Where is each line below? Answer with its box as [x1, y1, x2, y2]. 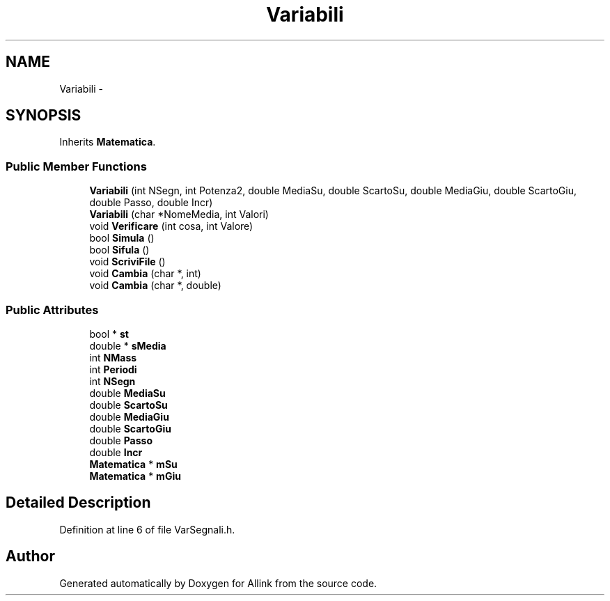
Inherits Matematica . [59, 136, 156, 148]
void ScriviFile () [89, 256, 166, 268]
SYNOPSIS [6, 107, 81, 125]
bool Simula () [89, 232, 155, 244]
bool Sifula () [89, 244, 150, 256]
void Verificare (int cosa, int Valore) [89, 220, 253, 233]
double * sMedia [89, 339, 166, 352]
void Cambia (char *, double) [89, 279, 221, 292]
